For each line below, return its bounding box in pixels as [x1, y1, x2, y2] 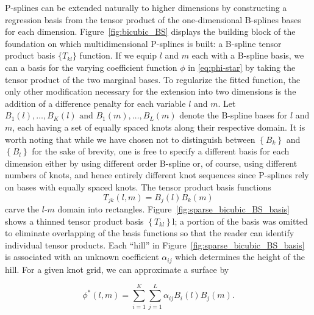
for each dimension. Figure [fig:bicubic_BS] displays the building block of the [5, 25, 296, 38]
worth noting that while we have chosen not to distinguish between [5, 132, 255, 145]
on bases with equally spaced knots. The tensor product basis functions [5, 180, 271, 193]
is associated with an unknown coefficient [5, 250, 159, 263]
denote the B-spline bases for [179, 109, 288, 121]
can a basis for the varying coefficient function [5, 60, 177, 73]
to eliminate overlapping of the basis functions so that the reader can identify [5, 226, 294, 239]
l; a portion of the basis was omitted [172, 214, 308, 227]
